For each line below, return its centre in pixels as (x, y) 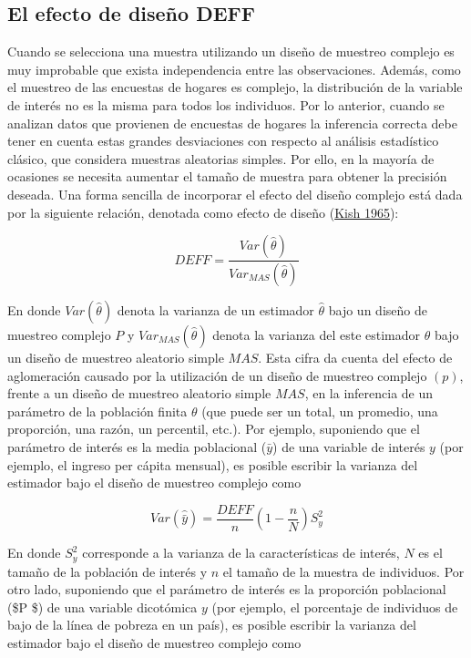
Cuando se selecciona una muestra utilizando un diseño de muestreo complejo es (231, 51)
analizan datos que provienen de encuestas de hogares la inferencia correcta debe (232, 123)
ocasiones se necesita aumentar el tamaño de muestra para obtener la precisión (227, 176)
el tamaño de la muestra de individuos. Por (343, 571)
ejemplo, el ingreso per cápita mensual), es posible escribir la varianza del (213, 464)
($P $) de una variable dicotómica (102, 607)
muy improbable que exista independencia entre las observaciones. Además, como (234, 69)
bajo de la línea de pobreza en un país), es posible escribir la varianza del (212, 625)
